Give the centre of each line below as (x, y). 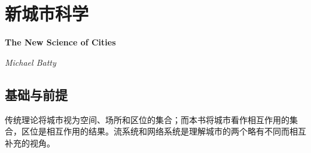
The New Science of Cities (60, 42)
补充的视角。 (30, 143)
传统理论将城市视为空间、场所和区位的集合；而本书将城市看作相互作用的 (147, 119)
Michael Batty (31, 62)
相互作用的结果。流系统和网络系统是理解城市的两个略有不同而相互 (176, 131)
